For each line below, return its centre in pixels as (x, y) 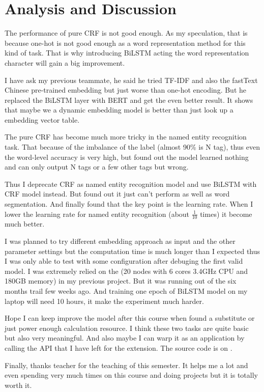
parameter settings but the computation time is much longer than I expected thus (133, 251)
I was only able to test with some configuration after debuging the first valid (124, 261)
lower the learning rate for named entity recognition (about (97, 214)
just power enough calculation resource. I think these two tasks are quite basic (127, 328)
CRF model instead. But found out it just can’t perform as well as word (117, 194)
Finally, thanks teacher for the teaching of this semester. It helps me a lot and (126, 365)
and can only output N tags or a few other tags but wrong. (97, 167)
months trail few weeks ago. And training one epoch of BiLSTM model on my (126, 291)
